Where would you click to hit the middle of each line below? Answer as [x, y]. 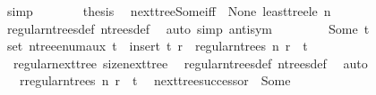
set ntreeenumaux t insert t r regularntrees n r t [157, 46]
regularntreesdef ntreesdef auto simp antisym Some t [188, 28]
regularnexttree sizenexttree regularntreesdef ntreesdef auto [190, 63]
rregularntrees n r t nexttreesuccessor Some [155, 80]
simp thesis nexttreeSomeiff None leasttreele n [169, 11]
